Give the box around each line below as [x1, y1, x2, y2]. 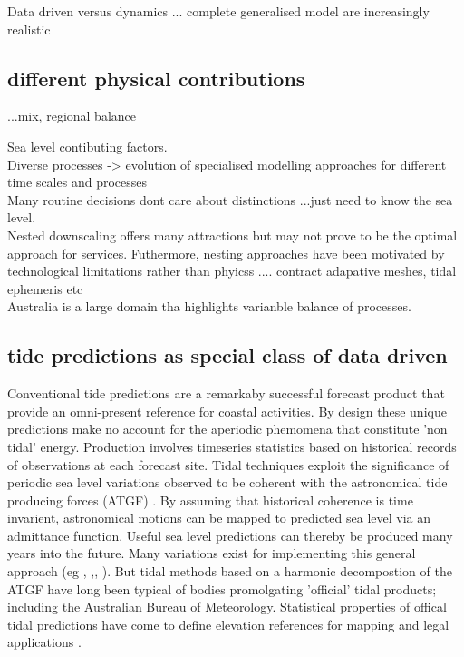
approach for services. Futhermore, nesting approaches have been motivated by [7, 243, 445, 262]
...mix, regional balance [7, 106, 137, 125]
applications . [7, 632, 82, 652]
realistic [7, 19, 51, 38]
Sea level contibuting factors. [7, 136, 168, 155]
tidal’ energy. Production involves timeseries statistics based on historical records [7, 436, 457, 456]
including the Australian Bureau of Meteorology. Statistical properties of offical [7, 597, 447, 616]
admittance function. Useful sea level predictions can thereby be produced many [7, 525, 453, 544]
